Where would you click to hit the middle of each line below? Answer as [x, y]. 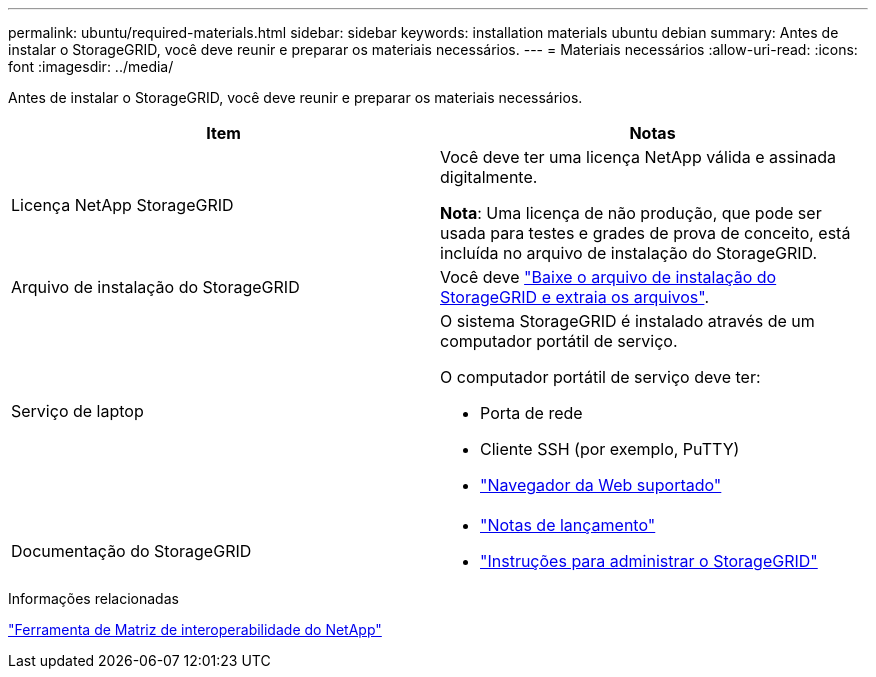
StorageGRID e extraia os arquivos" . [574, 297]
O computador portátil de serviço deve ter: [600, 377]
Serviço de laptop [77, 411]
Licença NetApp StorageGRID [122, 205]
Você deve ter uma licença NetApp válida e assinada [638, 157]
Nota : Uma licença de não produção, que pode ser [631, 213]
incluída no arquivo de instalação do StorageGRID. [629, 253]
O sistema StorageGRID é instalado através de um [627, 321]
